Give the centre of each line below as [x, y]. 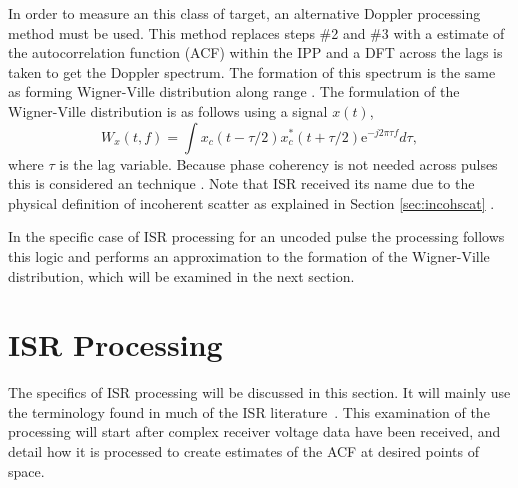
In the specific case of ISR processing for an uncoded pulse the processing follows [256, 236]
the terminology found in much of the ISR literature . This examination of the [249, 411]
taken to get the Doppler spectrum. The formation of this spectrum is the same [252, 71]
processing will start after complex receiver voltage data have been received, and [254, 431]
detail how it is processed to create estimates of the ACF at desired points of [243, 451]
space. [26, 470]
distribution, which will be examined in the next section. [181, 275]
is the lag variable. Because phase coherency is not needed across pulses [278, 163]
